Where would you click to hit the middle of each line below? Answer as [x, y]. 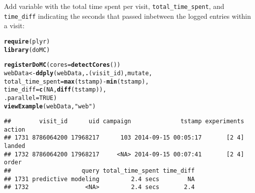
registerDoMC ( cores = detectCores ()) [62, 65]
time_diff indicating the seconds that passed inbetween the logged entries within [127, 16]
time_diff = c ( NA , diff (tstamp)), [55, 90]
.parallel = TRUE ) [31, 98]
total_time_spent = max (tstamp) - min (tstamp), [76, 81]
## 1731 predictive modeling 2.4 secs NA [99, 179]
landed [15, 146]
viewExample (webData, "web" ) [50, 106]
